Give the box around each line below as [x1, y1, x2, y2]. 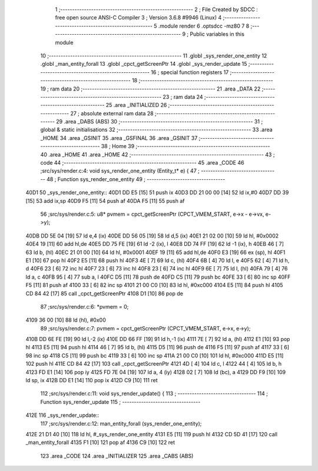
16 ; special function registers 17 [151, 68, 229, 76]
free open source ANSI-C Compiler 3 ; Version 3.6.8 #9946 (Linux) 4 [55, 14, 222, 21]
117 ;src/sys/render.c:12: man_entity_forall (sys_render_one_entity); [40, 420, 202, 427]
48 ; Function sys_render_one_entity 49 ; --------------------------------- [46, 175, 226, 182]
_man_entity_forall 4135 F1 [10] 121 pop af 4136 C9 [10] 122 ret [25, 439, 175, 446]
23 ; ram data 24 [163, 93, 203, 100]
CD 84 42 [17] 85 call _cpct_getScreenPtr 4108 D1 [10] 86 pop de [25, 290, 184, 297]
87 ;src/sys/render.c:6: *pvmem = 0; [40, 303, 129, 310]
